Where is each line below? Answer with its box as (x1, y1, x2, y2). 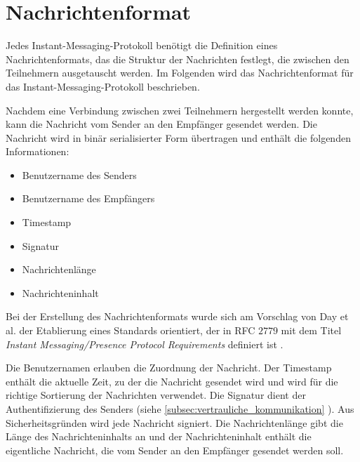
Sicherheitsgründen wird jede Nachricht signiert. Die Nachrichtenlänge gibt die (6, 415, 343, 430)
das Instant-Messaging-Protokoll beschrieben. (6, 79, 200, 93)
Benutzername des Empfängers (22, 191, 155, 206)
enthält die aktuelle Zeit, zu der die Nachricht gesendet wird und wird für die (6, 374, 338, 388)
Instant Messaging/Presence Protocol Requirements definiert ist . (6, 336, 284, 351)
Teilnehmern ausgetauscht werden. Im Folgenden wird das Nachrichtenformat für (6, 65, 354, 80)
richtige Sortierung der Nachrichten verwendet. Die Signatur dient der (6, 388, 306, 402)
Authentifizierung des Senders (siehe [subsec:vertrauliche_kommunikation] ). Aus (6, 402, 354, 416)
